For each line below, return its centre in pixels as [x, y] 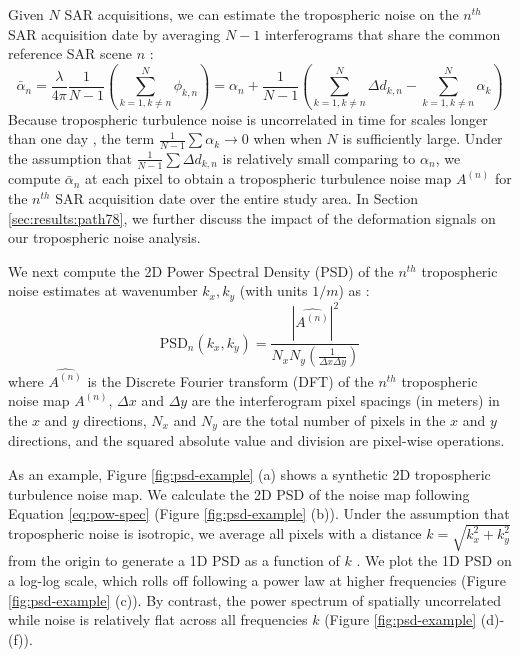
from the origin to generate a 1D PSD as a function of [174, 560]
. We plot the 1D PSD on [434, 560]
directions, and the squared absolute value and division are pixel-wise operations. [256, 440]
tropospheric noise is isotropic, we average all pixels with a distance [215, 533]
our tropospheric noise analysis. [104, 237]
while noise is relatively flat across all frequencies [158, 619]
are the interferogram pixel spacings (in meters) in [345, 400]
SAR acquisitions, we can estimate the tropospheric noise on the [261, 14]
